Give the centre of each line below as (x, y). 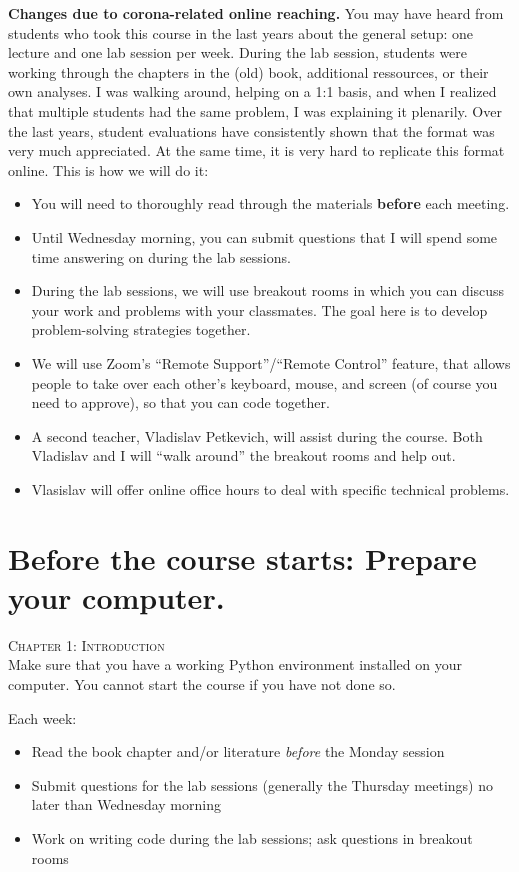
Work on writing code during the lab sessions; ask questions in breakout (252, 837)
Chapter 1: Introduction (86, 644)
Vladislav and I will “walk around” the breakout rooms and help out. (243, 455)
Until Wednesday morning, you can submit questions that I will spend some (264, 236)
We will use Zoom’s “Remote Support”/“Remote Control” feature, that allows (271, 362)
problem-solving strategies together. (141, 329)
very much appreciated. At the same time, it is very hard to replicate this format (256, 150)
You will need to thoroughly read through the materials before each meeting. (270, 203)
